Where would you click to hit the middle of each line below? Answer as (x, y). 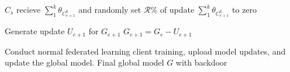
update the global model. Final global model (84, 62)
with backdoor (201, 62)
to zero (245, 9)
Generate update (35, 31)
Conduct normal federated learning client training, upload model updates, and (145, 51)
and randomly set (110, 9)
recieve (29, 9)
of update (177, 9)
